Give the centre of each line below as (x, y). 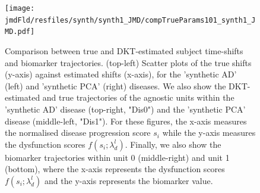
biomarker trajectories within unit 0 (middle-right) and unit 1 (117, 157)
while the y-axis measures (209, 133)
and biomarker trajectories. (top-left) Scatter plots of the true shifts (128, 62)
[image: (20, 8)
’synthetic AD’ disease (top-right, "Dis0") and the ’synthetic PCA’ (125, 109)
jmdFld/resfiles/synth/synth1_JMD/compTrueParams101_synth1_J (130, 20)
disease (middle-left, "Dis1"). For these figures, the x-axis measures (126, 121)
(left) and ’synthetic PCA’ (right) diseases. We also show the (115, 85)
